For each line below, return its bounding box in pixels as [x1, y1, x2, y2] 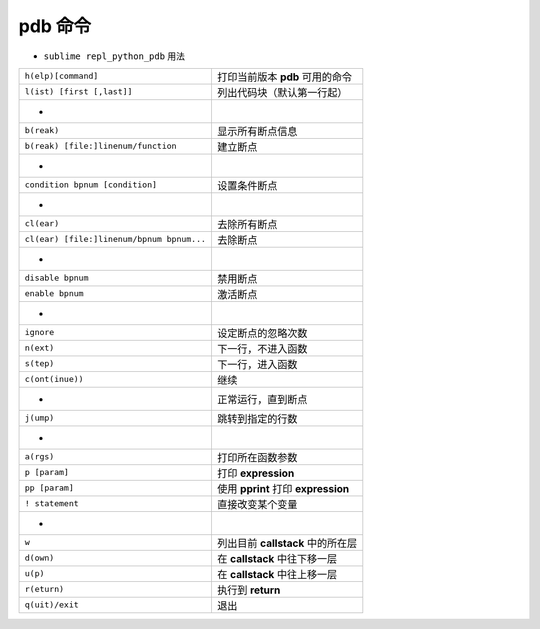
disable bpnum [24, 273, 89, 284]
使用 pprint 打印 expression [216, 481, 350, 495]
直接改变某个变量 [216, 497, 298, 511]
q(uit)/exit [24, 600, 79, 610]
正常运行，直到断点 [216, 392, 308, 406]
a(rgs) [24, 451, 55, 462]
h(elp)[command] [24, 71, 99, 82]
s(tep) [24, 358, 55, 369]
